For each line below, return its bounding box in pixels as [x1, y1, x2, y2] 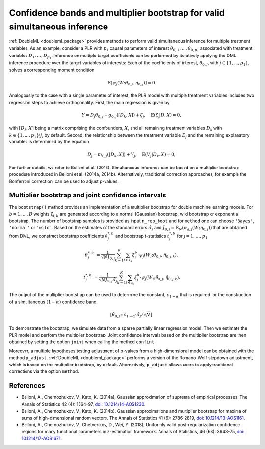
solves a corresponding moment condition [9, 67, 95, 73]
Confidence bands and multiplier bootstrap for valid [9, 7, 225, 18]
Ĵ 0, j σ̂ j [106, 277, 117, 283]
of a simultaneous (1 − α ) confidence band [9, 299, 97, 305]
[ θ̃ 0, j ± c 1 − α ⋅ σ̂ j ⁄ [110, 312, 143, 319]
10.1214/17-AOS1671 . [21, 435, 62, 442]
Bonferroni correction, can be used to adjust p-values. [9, 178, 119, 184]
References [9, 381, 45, 390]
